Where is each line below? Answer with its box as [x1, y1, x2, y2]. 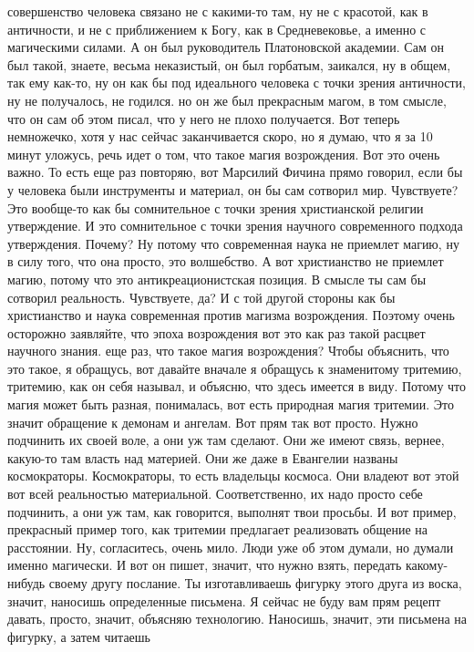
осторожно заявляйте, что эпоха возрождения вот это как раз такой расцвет [7, 323, 426, 342]
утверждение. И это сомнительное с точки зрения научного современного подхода [7, 216, 463, 235]
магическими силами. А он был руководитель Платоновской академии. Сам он [7, 37, 444, 57]
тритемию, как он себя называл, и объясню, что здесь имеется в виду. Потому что [7, 377, 467, 396]
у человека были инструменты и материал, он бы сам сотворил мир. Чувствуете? [7, 180, 459, 199]
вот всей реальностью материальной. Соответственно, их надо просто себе [7, 484, 423, 503]
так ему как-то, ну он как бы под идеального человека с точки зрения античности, [7, 73, 466, 92]
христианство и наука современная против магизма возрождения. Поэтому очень [7, 305, 455, 325]
